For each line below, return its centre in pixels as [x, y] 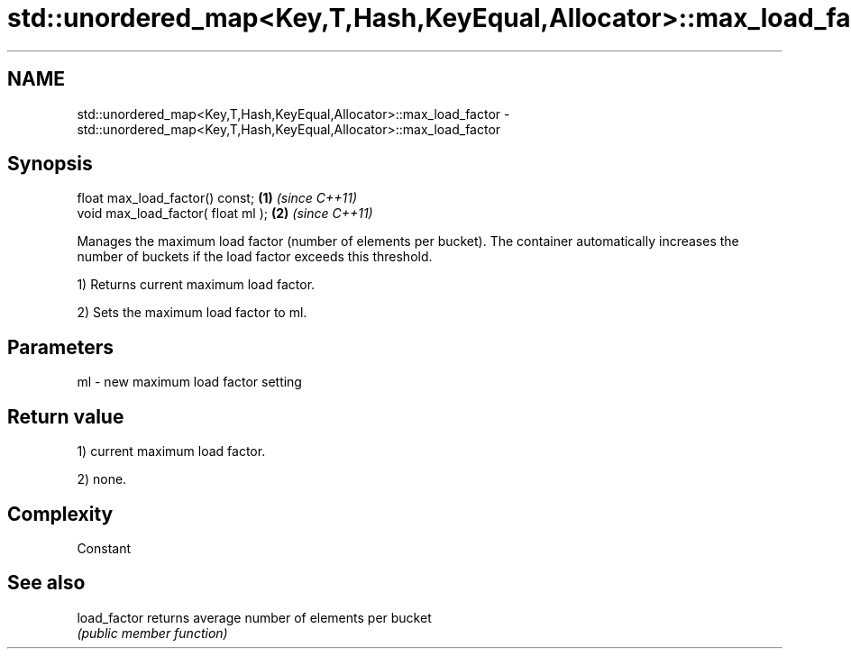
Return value [66, 416]
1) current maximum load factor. [171, 451]
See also [46, 583]
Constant [104, 548]
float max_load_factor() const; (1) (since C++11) [217, 198]
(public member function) [152, 633]
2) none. [102, 479]
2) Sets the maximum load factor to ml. [192, 313]
